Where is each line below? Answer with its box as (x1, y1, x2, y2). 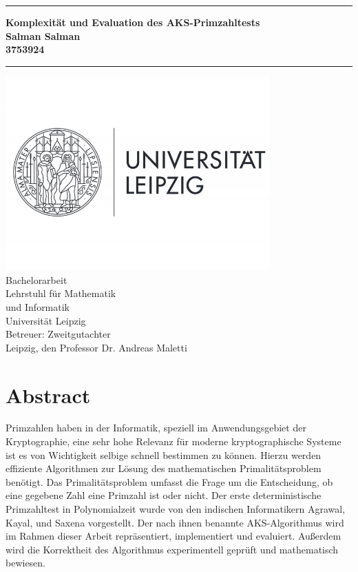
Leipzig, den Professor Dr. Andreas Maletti (6, 340, 187, 354)
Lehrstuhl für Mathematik (6, 286, 116, 300)
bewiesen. (6, 555, 46, 570)
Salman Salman (6, 28, 81, 43)
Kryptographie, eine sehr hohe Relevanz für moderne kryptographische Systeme (6, 434, 341, 449)
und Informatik (6, 299, 70, 314)
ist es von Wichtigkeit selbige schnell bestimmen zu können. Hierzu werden (6, 447, 322, 462)
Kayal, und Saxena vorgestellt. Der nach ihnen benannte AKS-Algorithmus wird (6, 515, 344, 529)
